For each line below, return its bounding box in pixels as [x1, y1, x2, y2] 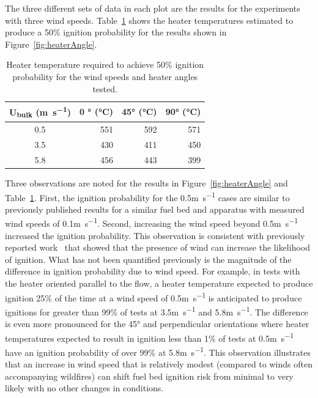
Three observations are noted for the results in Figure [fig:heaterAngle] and [5, 176, 288, 189]
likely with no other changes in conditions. [5, 381, 164, 394]
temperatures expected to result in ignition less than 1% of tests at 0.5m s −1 [5, 330, 294, 344]
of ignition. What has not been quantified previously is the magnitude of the [5, 252, 292, 265]
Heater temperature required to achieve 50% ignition [6, 58, 204, 71]
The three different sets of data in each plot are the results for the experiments [5, 2, 300, 14]
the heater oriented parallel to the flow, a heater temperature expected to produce [5, 277, 313, 290]
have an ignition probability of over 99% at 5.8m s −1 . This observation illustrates [5, 344, 311, 358]
